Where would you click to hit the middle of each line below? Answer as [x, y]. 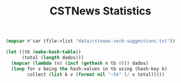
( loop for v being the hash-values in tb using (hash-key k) [89, 69]
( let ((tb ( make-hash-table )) [44, 52]
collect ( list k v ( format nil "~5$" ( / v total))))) [96, 74]
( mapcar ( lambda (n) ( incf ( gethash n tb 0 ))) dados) [80, 63]
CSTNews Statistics [100, 11]
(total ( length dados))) [53, 57]
